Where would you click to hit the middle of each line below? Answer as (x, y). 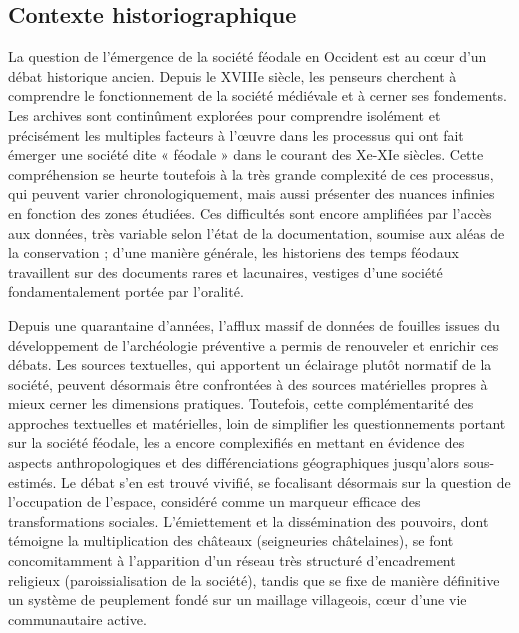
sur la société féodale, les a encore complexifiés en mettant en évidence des (236, 442)
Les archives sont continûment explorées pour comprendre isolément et (224, 114)
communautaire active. (77, 618)
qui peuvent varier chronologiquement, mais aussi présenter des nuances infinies (251, 193)
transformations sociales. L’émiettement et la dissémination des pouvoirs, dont (248, 520)
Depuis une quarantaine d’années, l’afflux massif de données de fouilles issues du (254, 324)
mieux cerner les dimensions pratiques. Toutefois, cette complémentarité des (241, 403)
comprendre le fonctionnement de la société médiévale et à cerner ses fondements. (257, 95)
